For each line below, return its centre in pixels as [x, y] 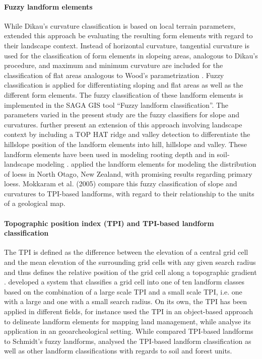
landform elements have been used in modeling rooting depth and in [109, 154]
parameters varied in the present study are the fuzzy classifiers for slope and [122, 115]
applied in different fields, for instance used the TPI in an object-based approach [129, 311]
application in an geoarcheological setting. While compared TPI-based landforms [129, 331]
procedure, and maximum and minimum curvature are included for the [114, 65]
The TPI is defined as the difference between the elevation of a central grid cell [126, 252]
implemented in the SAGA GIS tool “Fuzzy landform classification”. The [116, 104]
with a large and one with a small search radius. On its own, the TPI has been [126, 301]
